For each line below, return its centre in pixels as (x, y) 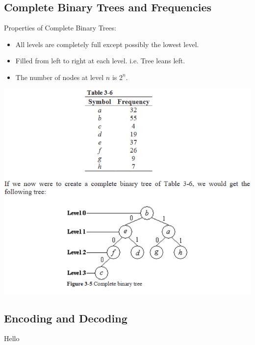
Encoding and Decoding (66, 318)
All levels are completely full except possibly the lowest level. (107, 44)
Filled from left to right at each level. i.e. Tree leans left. (100, 61)
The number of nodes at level (60, 77)
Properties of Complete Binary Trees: (60, 28)
